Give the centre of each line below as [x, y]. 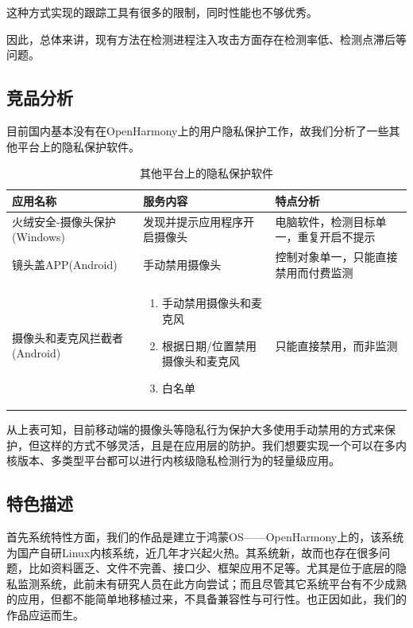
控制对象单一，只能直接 [336, 257]
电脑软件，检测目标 [325, 221]
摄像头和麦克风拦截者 [68, 337]
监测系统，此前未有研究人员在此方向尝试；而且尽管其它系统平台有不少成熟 [212, 583]
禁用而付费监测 [314, 272]
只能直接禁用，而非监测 [336, 345]
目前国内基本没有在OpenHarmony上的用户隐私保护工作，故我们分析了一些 [198, 130]
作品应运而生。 [45, 614]
